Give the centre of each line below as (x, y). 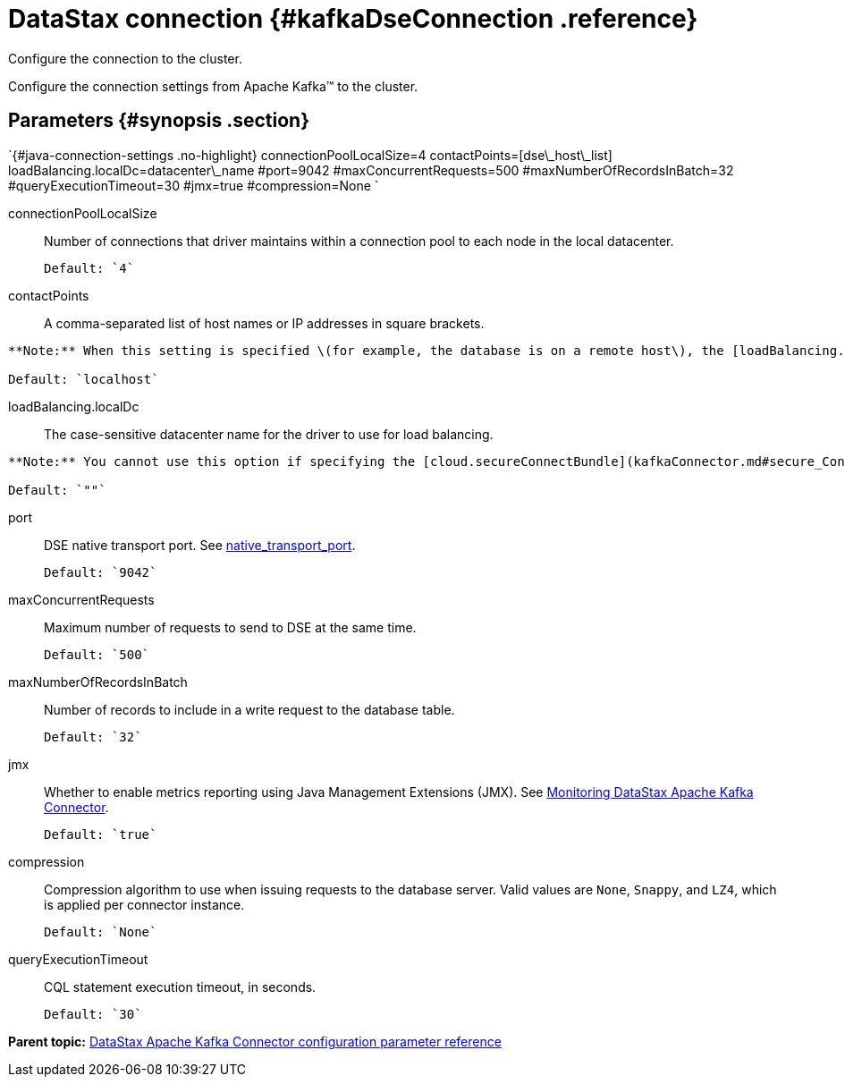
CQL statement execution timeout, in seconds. (180, 987)
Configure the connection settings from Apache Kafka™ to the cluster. (213, 86)
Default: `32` (93, 737)
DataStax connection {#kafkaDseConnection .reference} (353, 19)
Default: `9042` (101, 572)
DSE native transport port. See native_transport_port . (200, 545)
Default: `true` (101, 834)
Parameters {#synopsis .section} (159, 121)
